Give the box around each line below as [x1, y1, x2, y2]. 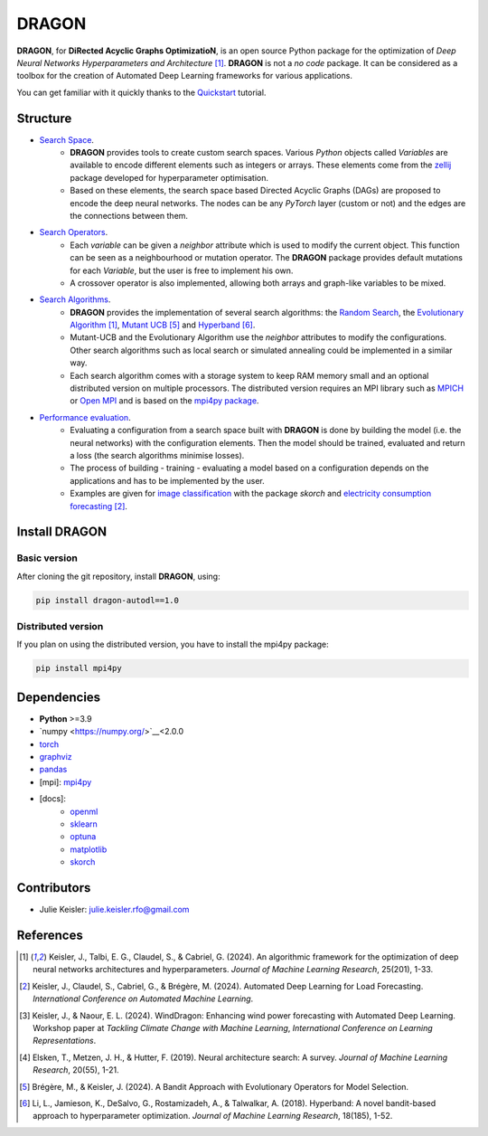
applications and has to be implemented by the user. [70, 475, 266, 486]
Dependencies [16, 689, 101, 705]
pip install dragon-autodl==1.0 [35, 595, 180, 605]
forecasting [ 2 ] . [70, 500, 128, 511]
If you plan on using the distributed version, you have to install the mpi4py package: [16, 639, 329, 650]
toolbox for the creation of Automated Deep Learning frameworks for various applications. [16, 71, 352, 81]
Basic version [16, 552, 79, 564]
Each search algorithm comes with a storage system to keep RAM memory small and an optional [70, 370, 429, 381]
